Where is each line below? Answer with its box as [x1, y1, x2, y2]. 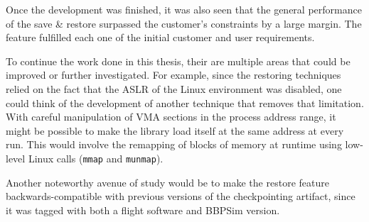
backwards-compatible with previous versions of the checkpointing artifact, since [6, 189, 355, 204]
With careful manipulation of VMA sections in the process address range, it [6, 109, 336, 124]
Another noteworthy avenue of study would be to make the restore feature [6, 174, 329, 189]
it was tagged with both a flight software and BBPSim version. [6, 202, 280, 217]
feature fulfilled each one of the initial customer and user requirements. [6, 30, 315, 45]
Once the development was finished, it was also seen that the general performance [6, 2, 362, 16]
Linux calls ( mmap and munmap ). [28, 150, 164, 165]
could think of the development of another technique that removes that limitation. [6, 95, 364, 110]
